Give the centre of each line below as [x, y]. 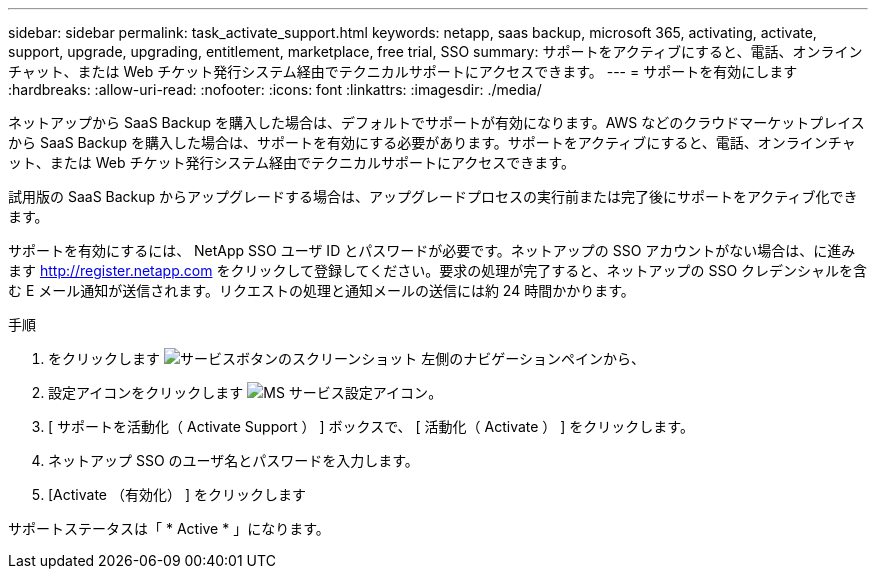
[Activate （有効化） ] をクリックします [177, 494]
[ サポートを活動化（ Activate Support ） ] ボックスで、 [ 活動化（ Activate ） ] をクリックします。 [371, 426]
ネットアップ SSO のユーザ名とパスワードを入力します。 [233, 460]
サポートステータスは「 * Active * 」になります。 [169, 528]
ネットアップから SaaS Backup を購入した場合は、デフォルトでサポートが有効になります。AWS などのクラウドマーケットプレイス [436, 122]
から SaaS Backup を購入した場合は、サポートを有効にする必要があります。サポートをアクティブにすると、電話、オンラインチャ [432, 142]
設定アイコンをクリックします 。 [245, 392]
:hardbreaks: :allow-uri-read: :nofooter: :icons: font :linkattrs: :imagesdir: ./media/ [275, 89]
